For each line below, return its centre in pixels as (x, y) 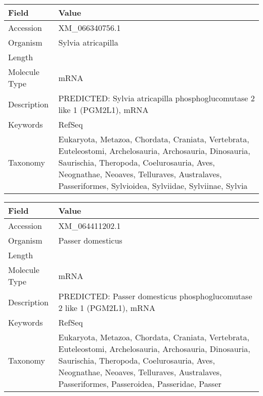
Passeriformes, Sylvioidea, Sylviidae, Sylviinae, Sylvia (153, 186)
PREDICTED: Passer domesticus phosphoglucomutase (155, 296)
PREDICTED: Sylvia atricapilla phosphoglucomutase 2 (157, 98)
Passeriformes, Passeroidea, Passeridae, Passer (140, 384)
